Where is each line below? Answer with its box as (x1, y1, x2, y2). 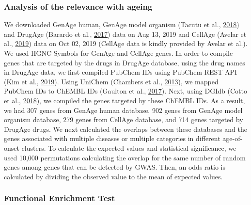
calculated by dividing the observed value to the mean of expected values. (4, 171, 223, 181)
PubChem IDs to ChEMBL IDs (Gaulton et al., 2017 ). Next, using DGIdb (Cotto (4, 86, 247, 96)
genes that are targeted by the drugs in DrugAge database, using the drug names (4, 57, 245, 67)
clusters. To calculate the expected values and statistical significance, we (21, 142, 236, 153)
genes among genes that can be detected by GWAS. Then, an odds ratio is (4, 162, 225, 172)
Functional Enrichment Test (4, 192, 115, 204)
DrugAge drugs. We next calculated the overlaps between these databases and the (4, 124, 247, 134)
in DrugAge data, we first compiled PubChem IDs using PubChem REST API (4, 67, 237, 77)
